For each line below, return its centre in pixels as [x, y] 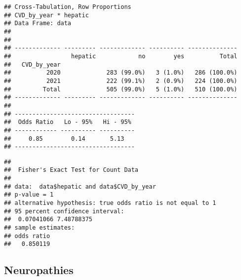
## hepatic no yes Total [121, 56]
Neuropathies [39, 270]
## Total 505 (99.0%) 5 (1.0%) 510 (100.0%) [121, 89]
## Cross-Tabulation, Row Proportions [68, 7]
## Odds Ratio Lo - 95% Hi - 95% [68, 122]
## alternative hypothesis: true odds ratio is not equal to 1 [110, 203]
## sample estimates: [40, 228]
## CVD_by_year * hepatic [46, 15]
